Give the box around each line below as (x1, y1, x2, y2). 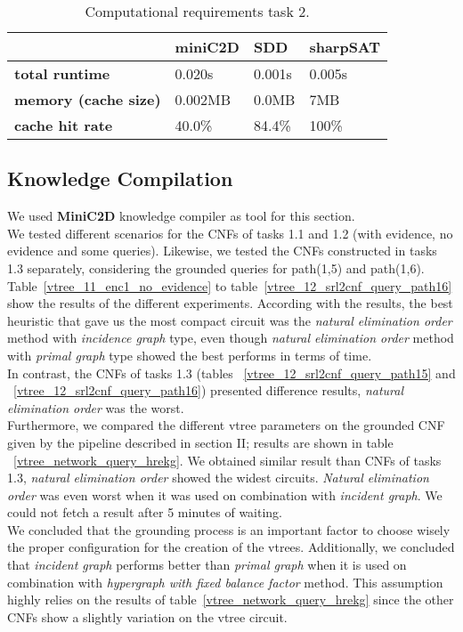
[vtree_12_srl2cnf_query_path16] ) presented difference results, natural (13, 381, 404, 400)
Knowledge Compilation (7, 165, 233, 192)
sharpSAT (309, 36, 381, 57)
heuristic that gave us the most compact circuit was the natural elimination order (7, 311, 452, 329)
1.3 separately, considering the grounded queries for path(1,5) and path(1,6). (7, 258, 425, 277)
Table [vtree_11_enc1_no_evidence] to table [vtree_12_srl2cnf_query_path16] (7, 276, 452, 295)
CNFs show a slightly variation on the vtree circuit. (7, 607, 288, 626)
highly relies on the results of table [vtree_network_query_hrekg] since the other (7, 590, 454, 609)
